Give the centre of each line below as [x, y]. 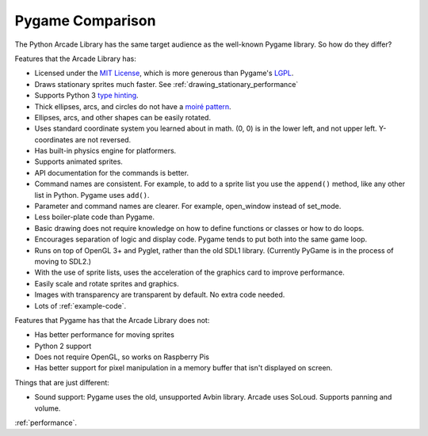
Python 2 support [63, 346]
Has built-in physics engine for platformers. [105, 151]
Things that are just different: [62, 382]
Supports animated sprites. [78, 161]
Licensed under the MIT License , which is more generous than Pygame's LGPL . [164, 73]
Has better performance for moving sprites [104, 335]
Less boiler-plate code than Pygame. [94, 217]
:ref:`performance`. [46, 423]
